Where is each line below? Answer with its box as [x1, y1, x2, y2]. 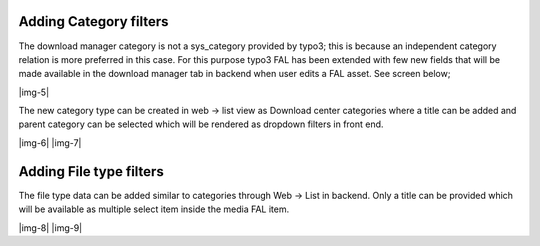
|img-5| [18, 86, 50, 98]
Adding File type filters [18, 163, 164, 180]
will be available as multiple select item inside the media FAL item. [18, 203, 290, 215]
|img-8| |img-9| [18, 221, 83, 234]
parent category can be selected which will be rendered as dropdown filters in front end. [18, 118, 384, 130]
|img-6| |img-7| [18, 136, 82, 149]
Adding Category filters [18, 13, 169, 30]
